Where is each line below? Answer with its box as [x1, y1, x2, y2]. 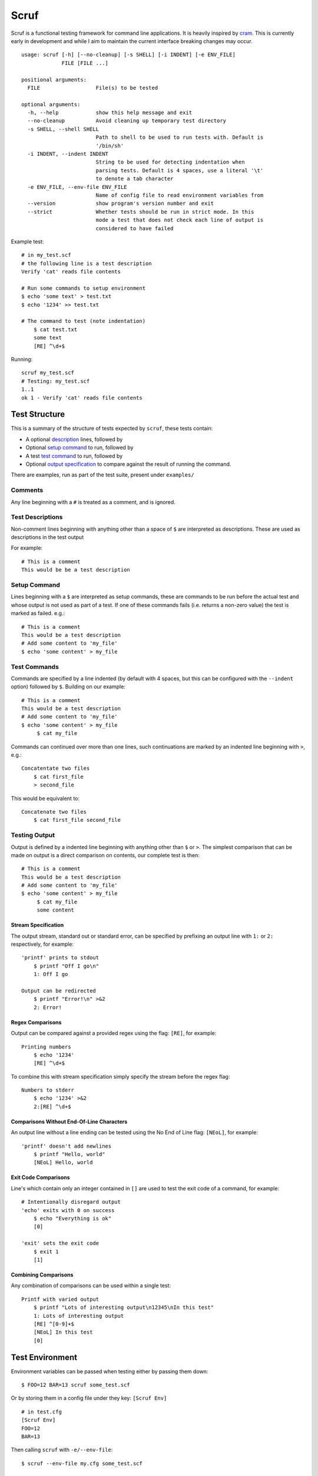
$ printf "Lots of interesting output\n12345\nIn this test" [33, 1304, 214, 1311]
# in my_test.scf [21, 252, 71, 259]
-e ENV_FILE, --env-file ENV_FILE [27, 184, 127, 190]
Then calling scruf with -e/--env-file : [11, 1446, 113, 1454]
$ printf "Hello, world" [33, 1151, 105, 1158]
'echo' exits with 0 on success [21, 1207, 115, 1213]
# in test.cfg [21, 1408, 62, 1415]
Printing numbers [21, 1043, 71, 1050]
